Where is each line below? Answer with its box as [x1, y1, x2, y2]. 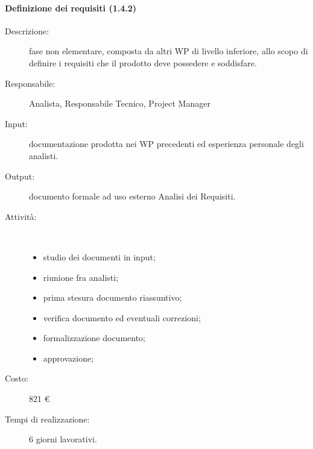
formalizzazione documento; [43, 331, 146, 344]
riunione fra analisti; [43, 271, 119, 283]
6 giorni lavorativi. [29, 433, 97, 445]
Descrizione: [5, 24, 49, 37]
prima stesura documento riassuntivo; [43, 291, 182, 304]
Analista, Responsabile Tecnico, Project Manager [29, 97, 210, 110]
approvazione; [43, 351, 94, 364]
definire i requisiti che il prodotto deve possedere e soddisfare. [29, 56, 257, 69]
